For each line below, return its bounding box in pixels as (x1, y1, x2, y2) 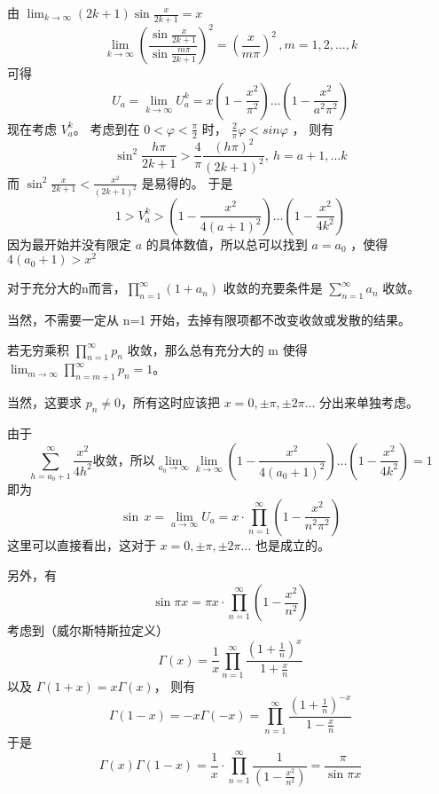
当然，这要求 (7, 393, 82, 412)
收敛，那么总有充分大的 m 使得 (127, 340, 308, 358)
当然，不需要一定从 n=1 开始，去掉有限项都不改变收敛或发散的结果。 (7, 311, 411, 328)
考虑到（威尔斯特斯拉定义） (7, 621, 169, 640)
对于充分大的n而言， (7, 279, 126, 297)
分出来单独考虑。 (319, 393, 419, 412)
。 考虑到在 (73, 119, 140, 138)
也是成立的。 (255, 535, 330, 554)
